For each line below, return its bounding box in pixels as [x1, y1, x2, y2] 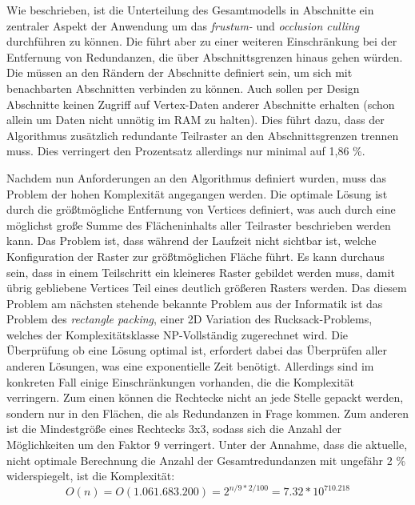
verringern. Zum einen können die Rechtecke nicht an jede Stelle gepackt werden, [6, 389, 404, 406]
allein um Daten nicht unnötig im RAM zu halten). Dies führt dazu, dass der [6, 111, 385, 128]
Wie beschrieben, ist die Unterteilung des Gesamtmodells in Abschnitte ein [6, 2, 374, 18]
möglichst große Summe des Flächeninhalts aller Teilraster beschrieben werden [6, 216, 391, 233]
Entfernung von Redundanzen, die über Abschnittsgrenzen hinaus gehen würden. [6, 48, 403, 65]
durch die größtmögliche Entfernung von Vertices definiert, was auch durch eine [6, 201, 396, 218]
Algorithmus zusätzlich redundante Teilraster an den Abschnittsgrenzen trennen [6, 126, 399, 143]
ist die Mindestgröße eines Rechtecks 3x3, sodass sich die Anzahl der [6, 420, 341, 437]
